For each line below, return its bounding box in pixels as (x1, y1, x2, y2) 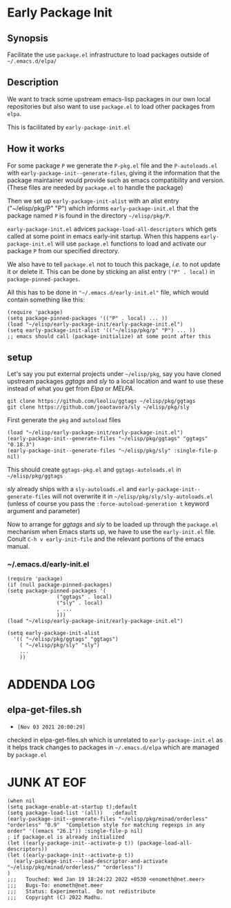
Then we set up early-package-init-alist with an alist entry (7, 197, 179, 205)
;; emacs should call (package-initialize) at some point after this (7, 333, 212, 339)
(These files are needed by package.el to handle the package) (7, 183, 184, 191)
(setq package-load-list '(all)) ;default (7, 809, 137, 816)
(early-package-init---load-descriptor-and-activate (13, 858, 168, 865)
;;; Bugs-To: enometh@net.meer (7, 882, 103, 889)
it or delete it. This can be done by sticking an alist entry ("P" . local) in (7, 267, 215, 275)
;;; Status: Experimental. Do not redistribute (7, 888, 156, 895)
